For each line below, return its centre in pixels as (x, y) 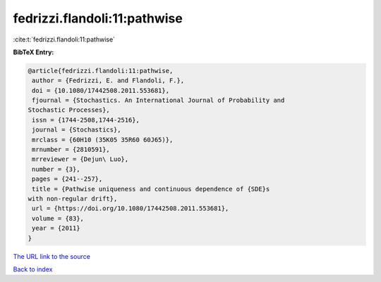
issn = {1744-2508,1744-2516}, (86, 120)
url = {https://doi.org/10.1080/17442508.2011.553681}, (131, 209)
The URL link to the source (52, 256)
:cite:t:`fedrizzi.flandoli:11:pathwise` (64, 39)
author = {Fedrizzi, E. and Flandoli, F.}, (108, 81)
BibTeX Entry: (34, 52)
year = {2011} (56, 228)
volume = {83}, (58, 218)
